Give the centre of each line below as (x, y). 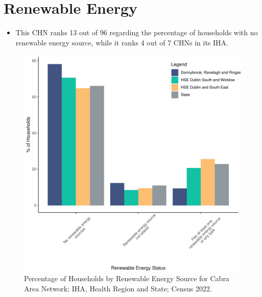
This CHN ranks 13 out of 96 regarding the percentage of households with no (137, 32)
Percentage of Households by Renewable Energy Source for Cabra (127, 278)
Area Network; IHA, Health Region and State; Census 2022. (118, 288)
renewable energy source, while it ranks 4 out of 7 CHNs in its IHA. (122, 42)
